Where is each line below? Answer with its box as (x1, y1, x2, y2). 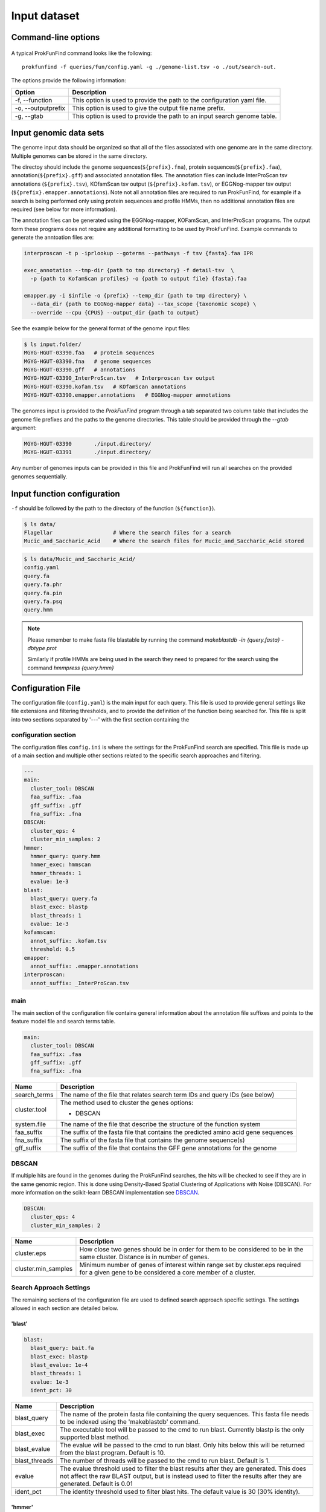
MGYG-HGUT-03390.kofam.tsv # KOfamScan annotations (24, 383, 187, 390)
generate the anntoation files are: (11, 233, 94, 241)
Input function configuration (11, 489, 120, 499)
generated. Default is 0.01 (60, 1479, 133, 1488)
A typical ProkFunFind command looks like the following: (11, 49, 152, 57)
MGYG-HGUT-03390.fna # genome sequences (24, 357, 152, 365)
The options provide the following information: (11, 77, 126, 84)
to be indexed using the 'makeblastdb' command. (60, 1418, 200, 1426)
